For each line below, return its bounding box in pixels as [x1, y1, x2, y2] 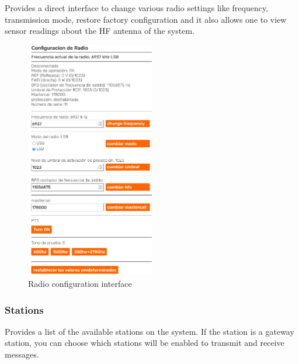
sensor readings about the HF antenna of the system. [5, 25, 194, 37]
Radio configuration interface [28, 278, 132, 290]
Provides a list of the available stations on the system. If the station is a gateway [5, 325, 294, 337]
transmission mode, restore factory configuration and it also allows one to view [5, 13, 287, 25]
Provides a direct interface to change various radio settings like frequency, [5, 2, 269, 13]
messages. [5, 348, 39, 360]
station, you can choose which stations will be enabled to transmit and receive [5, 337, 284, 349]
